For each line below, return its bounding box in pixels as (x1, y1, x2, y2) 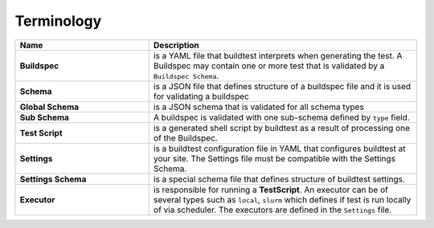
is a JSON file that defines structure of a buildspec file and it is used (153, 80, 411, 92)
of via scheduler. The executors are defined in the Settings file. (153, 204, 392, 215)
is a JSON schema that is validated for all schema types (153, 101, 365, 112)
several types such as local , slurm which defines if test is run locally (153, 193, 411, 205)
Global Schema (19, 101, 80, 112)
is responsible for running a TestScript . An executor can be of (153, 184, 389, 195)
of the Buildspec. (153, 132, 219, 144)
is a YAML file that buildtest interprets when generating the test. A (153, 50, 403, 61)
